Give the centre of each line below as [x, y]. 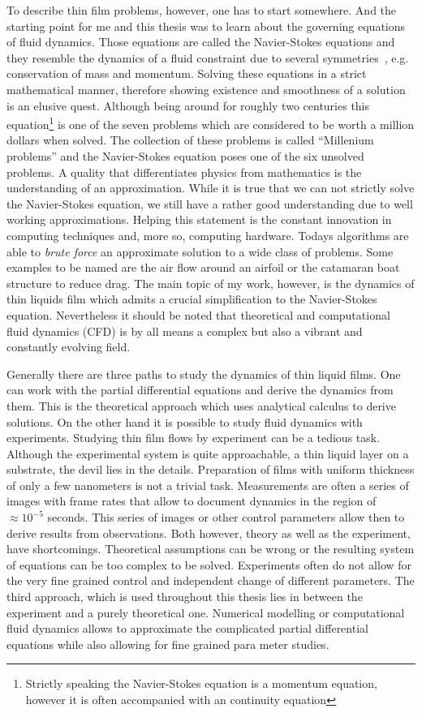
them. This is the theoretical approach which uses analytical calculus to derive [201, 405]
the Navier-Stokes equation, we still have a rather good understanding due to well [210, 203]
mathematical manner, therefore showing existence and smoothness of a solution [206, 89]
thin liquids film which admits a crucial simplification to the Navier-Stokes [192, 299]
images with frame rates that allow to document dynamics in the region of [192, 501]
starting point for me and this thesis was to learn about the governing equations [206, 26]
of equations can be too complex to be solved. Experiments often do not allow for [209, 564]
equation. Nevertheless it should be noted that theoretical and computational [198, 314]
